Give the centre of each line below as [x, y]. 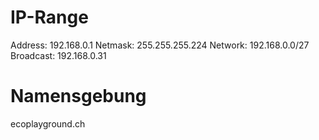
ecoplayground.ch [48, 123]
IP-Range [49, 17]
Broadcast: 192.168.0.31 [58, 55]
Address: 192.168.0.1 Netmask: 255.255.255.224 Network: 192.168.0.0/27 [160, 45]
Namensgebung [78, 96]
